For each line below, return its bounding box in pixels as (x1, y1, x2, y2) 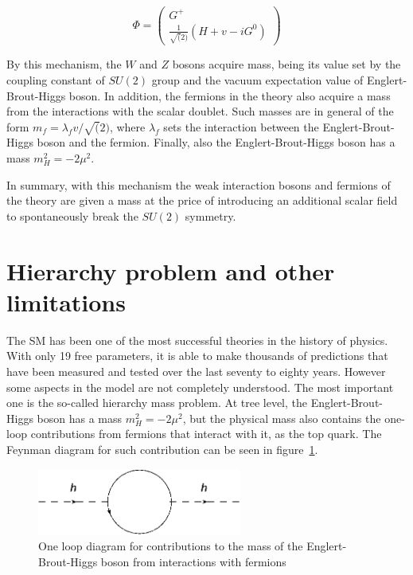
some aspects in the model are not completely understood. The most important (6, 378, 394, 395)
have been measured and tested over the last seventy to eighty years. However (6, 362, 386, 379)
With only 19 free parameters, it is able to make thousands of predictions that (6, 347, 388, 364)
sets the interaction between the (163, 118, 319, 135)
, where (109, 118, 146, 135)
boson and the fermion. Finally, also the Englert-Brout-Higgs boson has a (37, 134, 395, 151)
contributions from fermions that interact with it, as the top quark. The (30, 425, 382, 442)
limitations (6, 285, 126, 318)
